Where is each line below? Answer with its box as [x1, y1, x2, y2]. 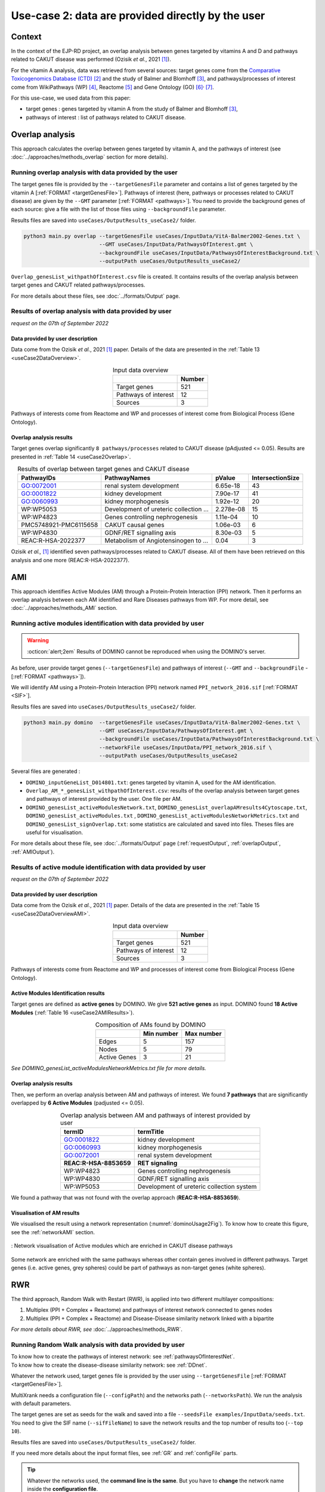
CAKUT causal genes [104, 521, 165, 529]
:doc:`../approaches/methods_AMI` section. [11, 605, 117, 612]
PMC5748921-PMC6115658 [21, 521, 98, 529]
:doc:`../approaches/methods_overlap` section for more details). [11, 153, 168, 161]
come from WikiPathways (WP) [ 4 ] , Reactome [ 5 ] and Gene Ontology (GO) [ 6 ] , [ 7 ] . [11, 82, 214, 91]
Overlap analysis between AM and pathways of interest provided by [60, 1111, 250, 1119]
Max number [185, 1029, 222, 1038]
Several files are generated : [11, 767, 81, 775]
